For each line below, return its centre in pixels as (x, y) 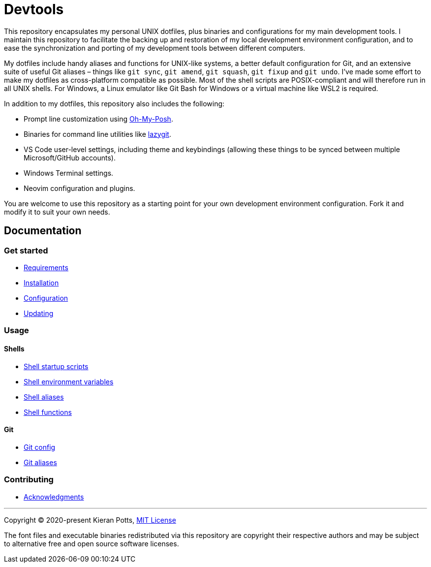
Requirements (46, 267)
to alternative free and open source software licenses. (92, 543)
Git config (40, 447)
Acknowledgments (54, 497)
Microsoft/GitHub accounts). (70, 157)
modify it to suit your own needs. (57, 212)
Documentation (43, 231)
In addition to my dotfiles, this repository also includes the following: (114, 103)
